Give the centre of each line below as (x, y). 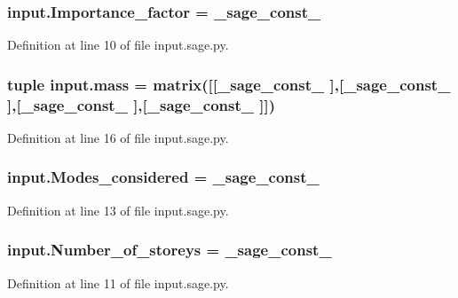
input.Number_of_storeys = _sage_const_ (170, 250)
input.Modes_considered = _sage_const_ (163, 177)
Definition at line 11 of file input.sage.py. (118, 282)
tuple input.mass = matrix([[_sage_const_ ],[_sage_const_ (229, 84)
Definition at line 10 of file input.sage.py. (118, 45)
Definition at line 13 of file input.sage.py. (118, 210)
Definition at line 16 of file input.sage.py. (118, 137)
